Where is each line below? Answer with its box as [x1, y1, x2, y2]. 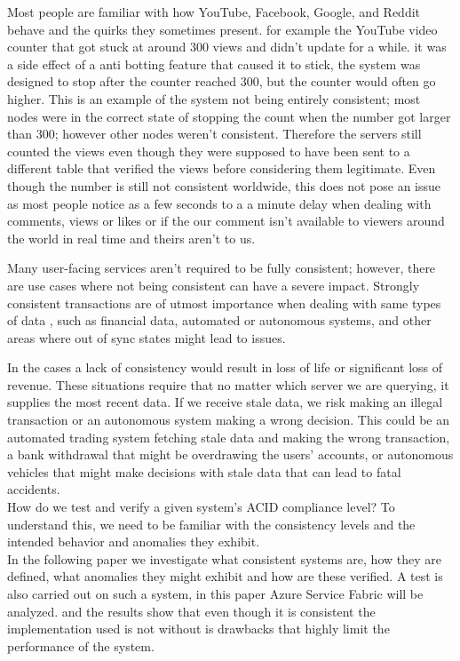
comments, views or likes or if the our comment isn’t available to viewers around [7, 211, 445, 230]
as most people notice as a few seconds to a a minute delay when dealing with [7, 194, 432, 212]
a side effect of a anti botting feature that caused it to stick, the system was [7, 54, 421, 73]
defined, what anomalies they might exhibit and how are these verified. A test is [7, 567, 443, 585]
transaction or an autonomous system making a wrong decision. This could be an [7, 410, 449, 429]
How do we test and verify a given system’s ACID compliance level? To [7, 498, 395, 516]
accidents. [7, 480, 60, 498]
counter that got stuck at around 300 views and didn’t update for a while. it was [7, 37, 447, 56]
